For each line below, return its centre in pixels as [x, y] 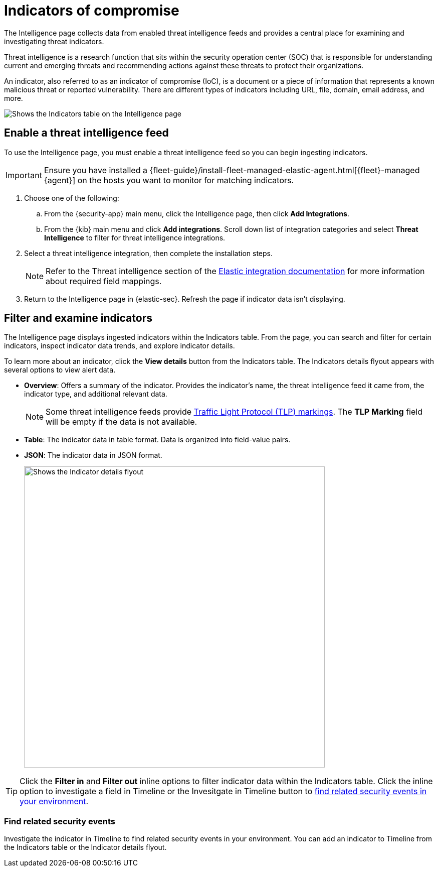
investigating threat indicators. [54, 41]
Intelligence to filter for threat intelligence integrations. [135, 237]
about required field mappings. [104, 281]
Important [24, 175]
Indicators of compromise [92, 11]
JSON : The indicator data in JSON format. [93, 455]
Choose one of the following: [72, 198]
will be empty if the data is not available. [122, 422]
